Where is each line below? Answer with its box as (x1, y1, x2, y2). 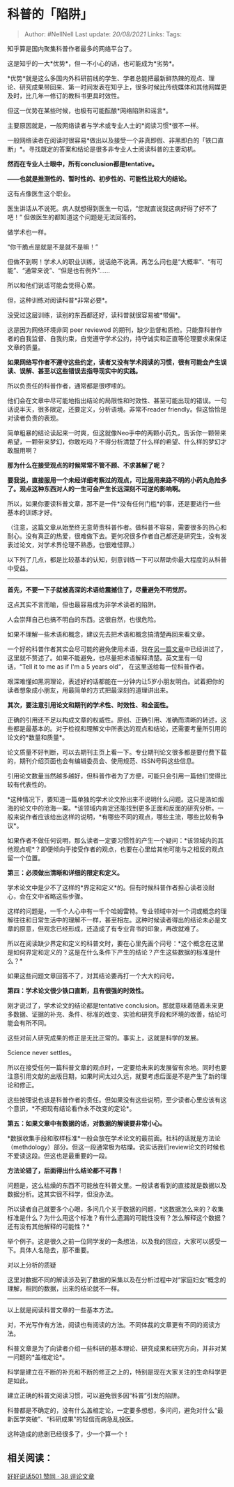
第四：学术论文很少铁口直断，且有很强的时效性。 (7, 986, 148, 994)
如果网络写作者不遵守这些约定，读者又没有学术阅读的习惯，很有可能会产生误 (7, 358, 227, 366)
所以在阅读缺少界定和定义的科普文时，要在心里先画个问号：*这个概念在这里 (7, 939, 224, 948)
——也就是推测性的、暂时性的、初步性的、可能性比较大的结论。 (7, 174, 190, 182)
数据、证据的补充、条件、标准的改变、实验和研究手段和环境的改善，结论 (13, 1010, 221, 1018)
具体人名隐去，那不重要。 (19, 1245, 93, 1254)
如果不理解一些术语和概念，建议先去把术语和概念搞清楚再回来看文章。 (7, 630, 209, 638)
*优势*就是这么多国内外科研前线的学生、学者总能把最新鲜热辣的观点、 (7, 74, 209, 82)
